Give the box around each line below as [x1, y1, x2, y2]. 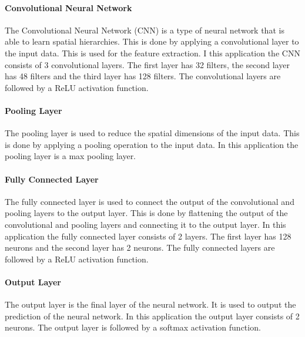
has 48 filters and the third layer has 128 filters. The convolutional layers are [5, 70, 281, 82]
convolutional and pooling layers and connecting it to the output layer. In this [5, 218, 286, 230]
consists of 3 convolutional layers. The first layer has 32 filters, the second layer [5, 58, 290, 70]
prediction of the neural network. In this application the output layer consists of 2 [5, 309, 300, 322]
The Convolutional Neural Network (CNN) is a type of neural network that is [5, 23, 284, 36]
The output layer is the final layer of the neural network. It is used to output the [5, 298, 296, 311]
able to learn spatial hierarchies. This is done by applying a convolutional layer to [5, 35, 299, 48]
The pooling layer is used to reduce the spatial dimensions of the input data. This [5, 127, 300, 139]
